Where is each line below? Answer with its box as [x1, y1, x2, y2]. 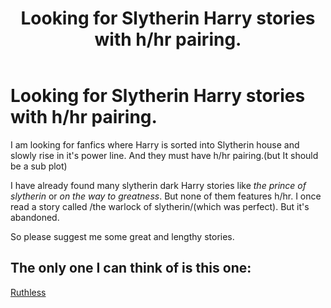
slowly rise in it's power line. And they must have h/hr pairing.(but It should [10, 149, 319, 161]
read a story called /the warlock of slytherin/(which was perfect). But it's [10, 200, 310, 212]
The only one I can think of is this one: [10, 260, 252, 277]
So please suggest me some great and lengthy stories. [10, 230, 235, 242]
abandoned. [10, 211, 60, 223]
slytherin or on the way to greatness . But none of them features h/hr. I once [10, 190, 322, 202]
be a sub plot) [10, 160, 68, 172]
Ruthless [10, 286, 47, 298]
